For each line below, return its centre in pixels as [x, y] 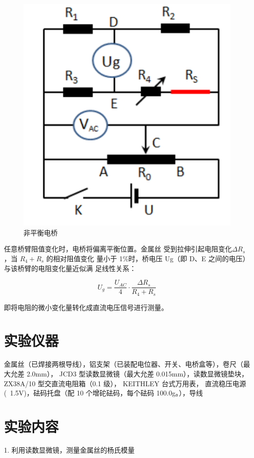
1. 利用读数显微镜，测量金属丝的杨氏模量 [69, 449]
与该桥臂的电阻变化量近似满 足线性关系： [70, 268]
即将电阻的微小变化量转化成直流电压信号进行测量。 [86, 307]
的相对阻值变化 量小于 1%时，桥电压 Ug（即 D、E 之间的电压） [148, 258]
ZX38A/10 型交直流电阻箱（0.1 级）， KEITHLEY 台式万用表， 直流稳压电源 [125, 383]
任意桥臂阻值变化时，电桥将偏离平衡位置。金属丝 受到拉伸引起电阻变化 [118, 249]
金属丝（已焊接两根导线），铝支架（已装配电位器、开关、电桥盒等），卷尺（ [124, 364]
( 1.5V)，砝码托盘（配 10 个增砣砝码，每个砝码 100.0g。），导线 [104, 393]
